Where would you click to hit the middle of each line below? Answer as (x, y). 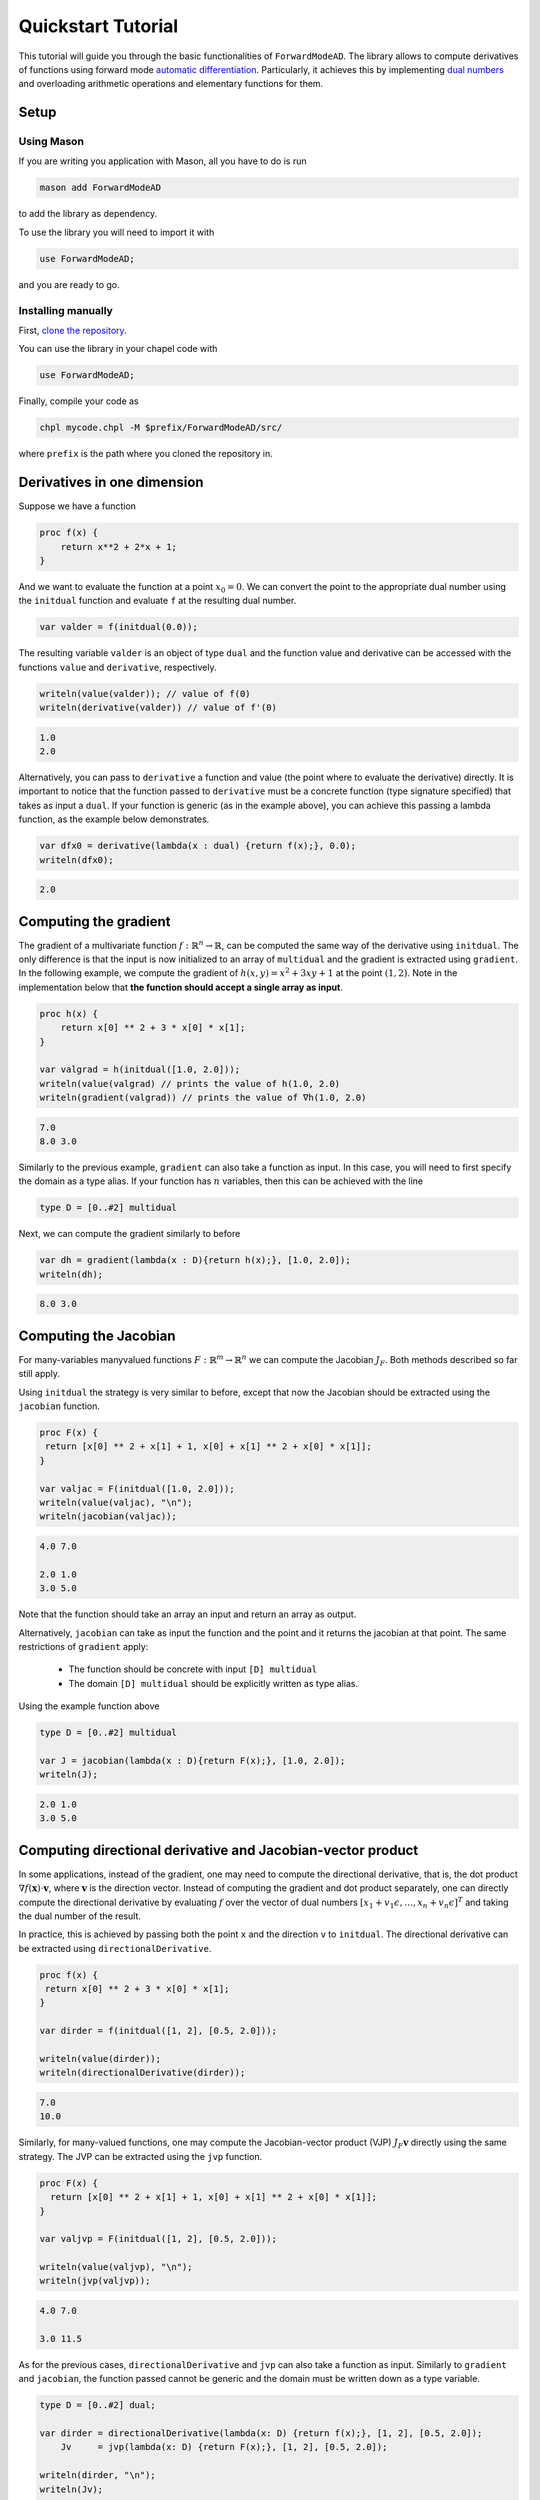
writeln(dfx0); (76, 859)
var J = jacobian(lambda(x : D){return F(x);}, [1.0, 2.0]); (192, 1760)
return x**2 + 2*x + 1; (118, 546)
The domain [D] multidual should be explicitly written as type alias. (213, 1683)
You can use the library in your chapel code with (118, 349)
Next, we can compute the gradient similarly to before (129, 1234)
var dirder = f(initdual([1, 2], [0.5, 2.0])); (158, 2031)
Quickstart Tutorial (98, 26)
